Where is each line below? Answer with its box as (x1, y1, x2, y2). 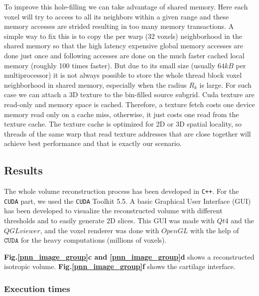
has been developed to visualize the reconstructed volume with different (4, 205, 223, 216)
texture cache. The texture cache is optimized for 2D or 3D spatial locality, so (4, 119, 242, 129)
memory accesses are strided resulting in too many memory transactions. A (4, 21, 234, 31)
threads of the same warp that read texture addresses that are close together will (4, 128, 251, 139)
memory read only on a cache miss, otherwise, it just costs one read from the (4, 109, 239, 119)
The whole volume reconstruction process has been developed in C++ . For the (4, 186, 239, 196)
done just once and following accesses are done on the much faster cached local (4, 50, 245, 60)
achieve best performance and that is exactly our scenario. (4, 138, 182, 148)
